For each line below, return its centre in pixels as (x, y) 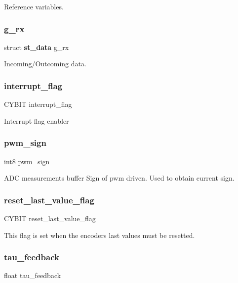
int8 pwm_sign (27, 161)
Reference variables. (34, 6)
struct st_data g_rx (37, 47)
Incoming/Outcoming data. (45, 64)
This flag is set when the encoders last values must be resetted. (99, 235)
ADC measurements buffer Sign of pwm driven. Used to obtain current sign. (119, 178)
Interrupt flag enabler (37, 120)
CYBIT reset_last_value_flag (50, 218)
